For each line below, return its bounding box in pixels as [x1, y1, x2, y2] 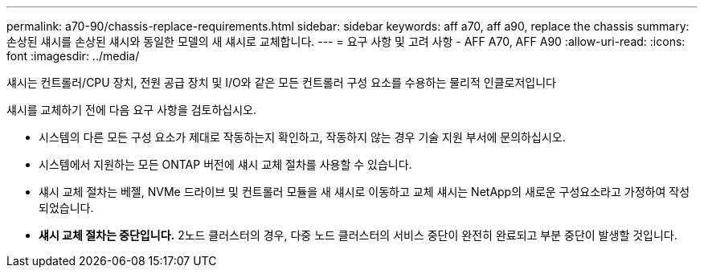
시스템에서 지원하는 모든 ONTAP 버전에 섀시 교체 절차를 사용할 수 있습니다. [39, 157, 412, 171]
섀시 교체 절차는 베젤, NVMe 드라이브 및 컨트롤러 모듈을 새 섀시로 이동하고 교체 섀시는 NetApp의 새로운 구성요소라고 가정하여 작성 [39, 185, 690, 198]
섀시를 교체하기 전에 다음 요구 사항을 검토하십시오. [6, 103, 257, 117]
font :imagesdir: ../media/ [6, 49, 140, 63]
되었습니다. [39, 201, 94, 215]
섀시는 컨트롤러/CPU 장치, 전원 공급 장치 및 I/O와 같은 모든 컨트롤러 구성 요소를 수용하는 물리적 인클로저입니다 [6, 76, 556, 89]
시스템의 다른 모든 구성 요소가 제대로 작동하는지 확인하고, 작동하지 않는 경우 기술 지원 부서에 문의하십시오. [39, 130, 566, 144]
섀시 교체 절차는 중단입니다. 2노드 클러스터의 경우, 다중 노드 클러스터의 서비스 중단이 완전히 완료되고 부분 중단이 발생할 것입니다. [39, 228, 677, 242]
